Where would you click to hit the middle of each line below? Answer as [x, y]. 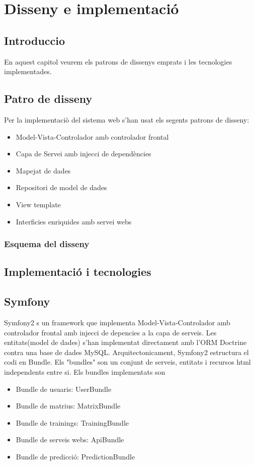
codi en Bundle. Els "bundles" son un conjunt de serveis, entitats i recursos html [127, 362]
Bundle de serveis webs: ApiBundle [70, 440]
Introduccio [35, 40]
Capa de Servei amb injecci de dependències [83, 154]
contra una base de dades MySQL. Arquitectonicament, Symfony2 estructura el [126, 352]
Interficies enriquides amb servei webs [74, 221]
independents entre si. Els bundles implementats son [85, 371]
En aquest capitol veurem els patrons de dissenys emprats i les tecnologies [118, 61]
